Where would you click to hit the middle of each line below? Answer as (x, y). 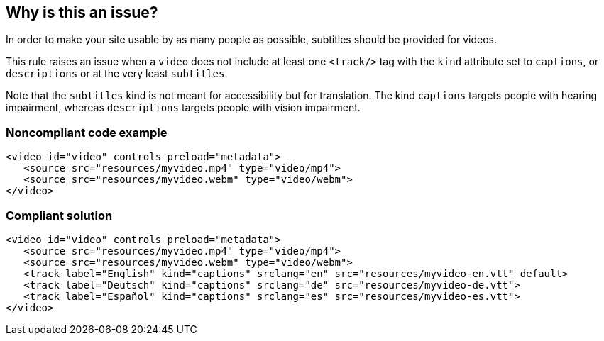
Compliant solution (59, 215)
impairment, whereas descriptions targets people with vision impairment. (183, 108)
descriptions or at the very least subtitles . (117, 74)
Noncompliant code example (87, 132)
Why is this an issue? (82, 12)
